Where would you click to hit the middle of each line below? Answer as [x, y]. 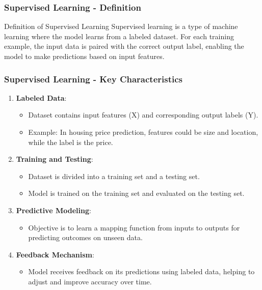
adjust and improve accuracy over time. [90, 281]
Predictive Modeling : [54, 210]
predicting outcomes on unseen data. [85, 237]
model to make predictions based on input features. [84, 56]
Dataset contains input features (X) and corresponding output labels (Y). [143, 115]
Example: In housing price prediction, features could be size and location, [143, 132]
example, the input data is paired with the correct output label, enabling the [124, 46]
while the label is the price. [71, 142]
